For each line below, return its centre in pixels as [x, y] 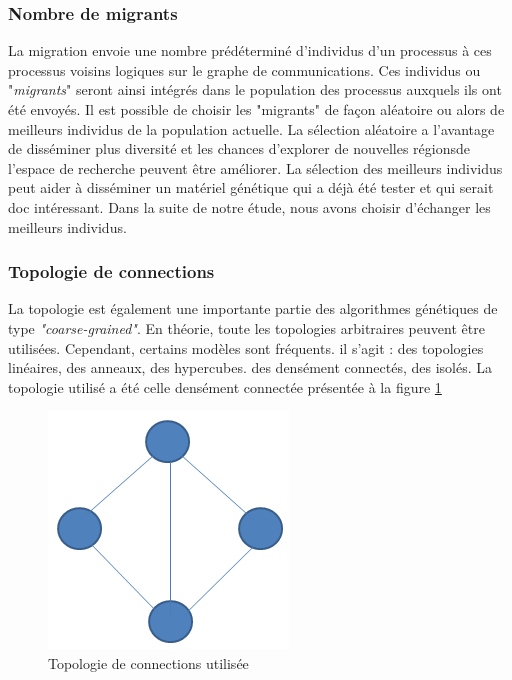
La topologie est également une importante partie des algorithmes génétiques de [253, 308]
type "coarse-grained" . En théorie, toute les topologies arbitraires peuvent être [246, 327]
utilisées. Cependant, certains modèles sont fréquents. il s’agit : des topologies [246, 347]
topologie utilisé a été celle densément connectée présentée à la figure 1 [225, 386]
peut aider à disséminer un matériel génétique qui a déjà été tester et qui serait [251, 187]
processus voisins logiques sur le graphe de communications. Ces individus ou [244, 69]
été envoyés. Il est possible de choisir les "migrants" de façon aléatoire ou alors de [256, 109]
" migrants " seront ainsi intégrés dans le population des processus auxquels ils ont [255, 89]
